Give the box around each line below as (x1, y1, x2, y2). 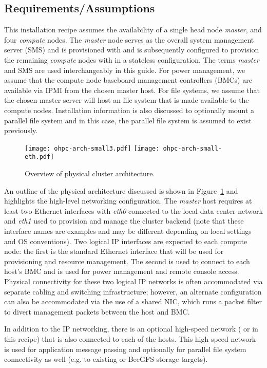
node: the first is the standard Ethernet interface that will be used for (4, 246, 224, 256)
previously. (4, 125, 38, 136)
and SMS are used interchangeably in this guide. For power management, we (4, 64, 245, 75)
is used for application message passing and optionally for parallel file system (4, 343, 246, 354)
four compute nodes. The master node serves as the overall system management (4, 34, 254, 45)
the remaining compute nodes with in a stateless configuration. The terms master (4, 54, 259, 65)
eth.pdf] (25, 153, 54, 161)
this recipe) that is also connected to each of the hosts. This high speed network (4, 333, 256, 344)
